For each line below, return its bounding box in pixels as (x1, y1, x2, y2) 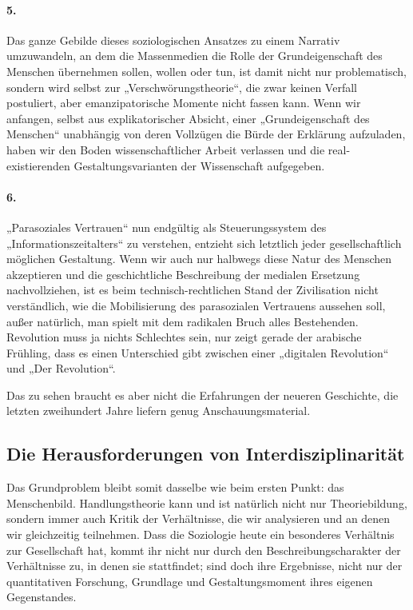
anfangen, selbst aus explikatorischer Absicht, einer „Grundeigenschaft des (6, 110, 370, 126)
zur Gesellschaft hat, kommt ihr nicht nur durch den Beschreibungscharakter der (6, 541, 401, 558)
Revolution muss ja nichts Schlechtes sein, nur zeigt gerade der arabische (6, 329, 362, 345)
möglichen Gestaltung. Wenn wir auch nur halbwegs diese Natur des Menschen (6, 250, 392, 267)
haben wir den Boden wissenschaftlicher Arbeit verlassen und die (6, 141, 325, 157)
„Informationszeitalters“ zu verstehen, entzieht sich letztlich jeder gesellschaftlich (6, 234, 402, 251)
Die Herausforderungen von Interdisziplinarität (6, 441, 405, 466)
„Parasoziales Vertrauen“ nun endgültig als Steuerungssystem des (6, 218, 327, 235)
